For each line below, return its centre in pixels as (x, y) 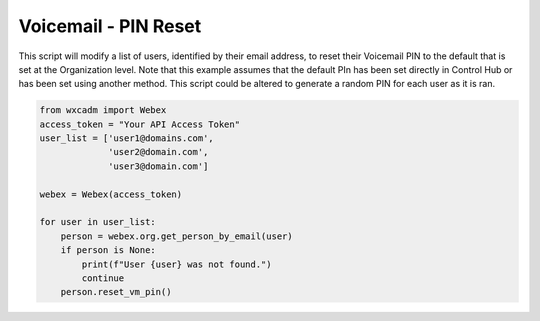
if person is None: (108, 250)
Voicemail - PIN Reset (110, 26)
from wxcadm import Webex (103, 110)
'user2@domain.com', (158, 152)
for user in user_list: (98, 222)
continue (103, 278)
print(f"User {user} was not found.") (176, 264)
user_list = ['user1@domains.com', (126, 138)
